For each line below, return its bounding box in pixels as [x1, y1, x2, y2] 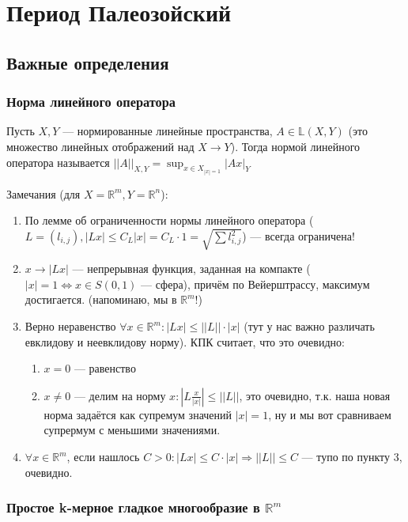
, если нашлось [66, 448, 140, 465]
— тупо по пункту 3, [301, 448, 402, 465]
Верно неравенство [25, 318, 116, 335]
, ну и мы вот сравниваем [268, 406, 391, 422]
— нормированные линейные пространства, [62, 123, 273, 139]
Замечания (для [6, 185, 81, 202]
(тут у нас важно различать [244, 318, 375, 335]
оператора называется [6, 153, 110, 170]
